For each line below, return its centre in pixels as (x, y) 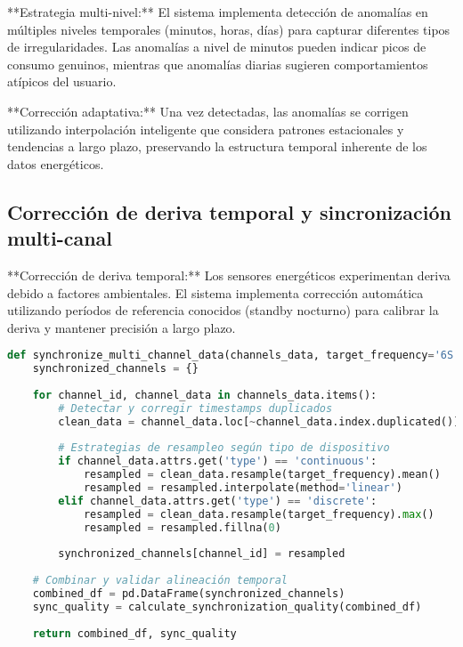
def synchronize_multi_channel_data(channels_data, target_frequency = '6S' (234, 356)
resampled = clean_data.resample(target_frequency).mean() (262, 475)
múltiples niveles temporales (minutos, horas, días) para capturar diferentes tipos (229, 29)
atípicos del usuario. (62, 81)
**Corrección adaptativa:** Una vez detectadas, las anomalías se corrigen (208, 111)
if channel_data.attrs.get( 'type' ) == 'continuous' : (218, 461)
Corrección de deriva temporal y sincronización (229, 211)
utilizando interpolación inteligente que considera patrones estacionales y (206, 129)
